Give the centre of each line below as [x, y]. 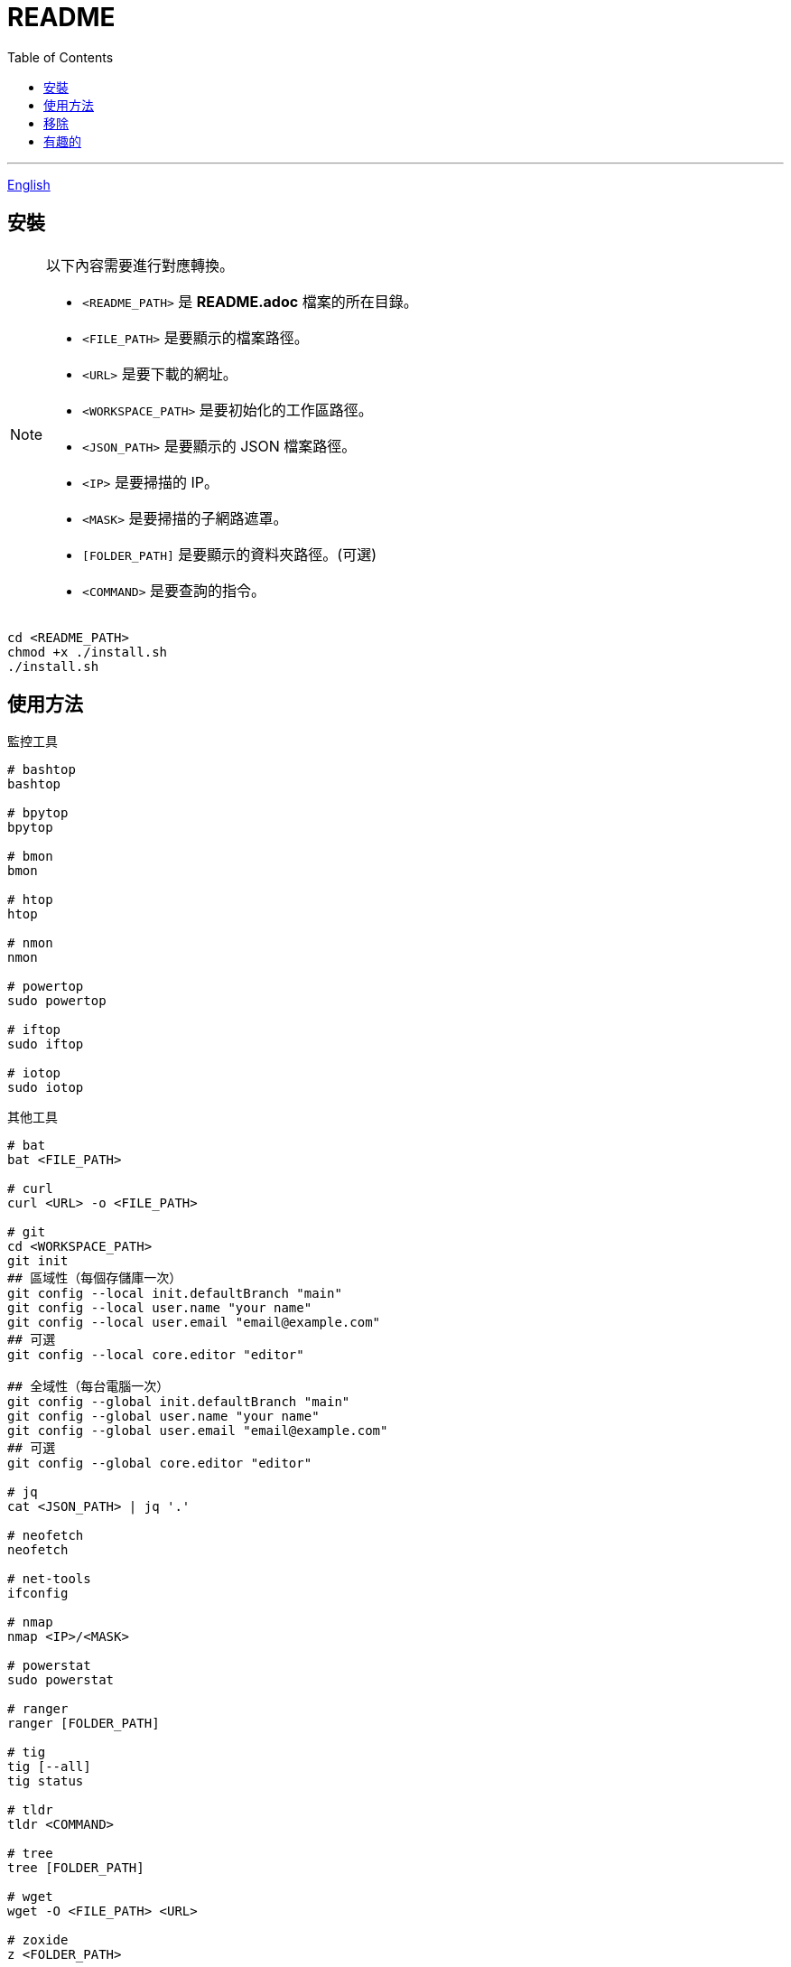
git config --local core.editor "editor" [156, 1355]
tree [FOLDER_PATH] [76, 1868]
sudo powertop [57, 1001]
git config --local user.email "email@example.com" [194, 1323]
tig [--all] [49, 1767]
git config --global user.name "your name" [163, 1417]
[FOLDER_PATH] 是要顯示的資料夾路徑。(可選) [229, 554]
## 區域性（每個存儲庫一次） [95, 1278]
